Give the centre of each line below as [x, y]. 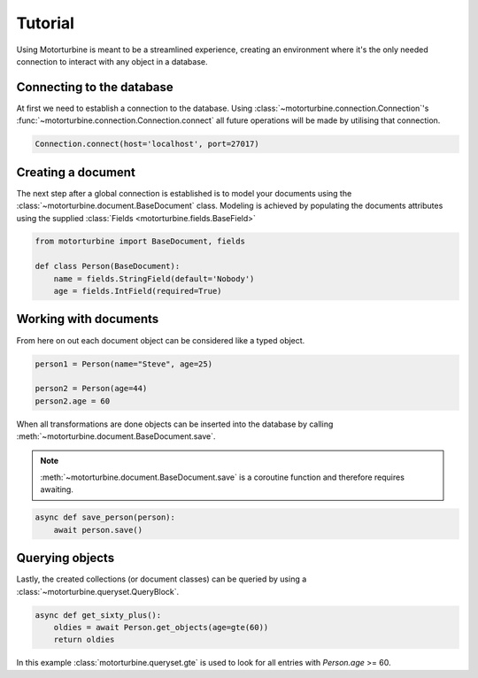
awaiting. [57, 489]
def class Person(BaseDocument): [108, 266]
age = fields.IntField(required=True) [138, 291]
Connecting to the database [95, 87]
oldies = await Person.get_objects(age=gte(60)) [161, 627]
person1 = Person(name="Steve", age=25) [123, 364]
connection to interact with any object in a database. [112, 61]
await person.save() [98, 530]
